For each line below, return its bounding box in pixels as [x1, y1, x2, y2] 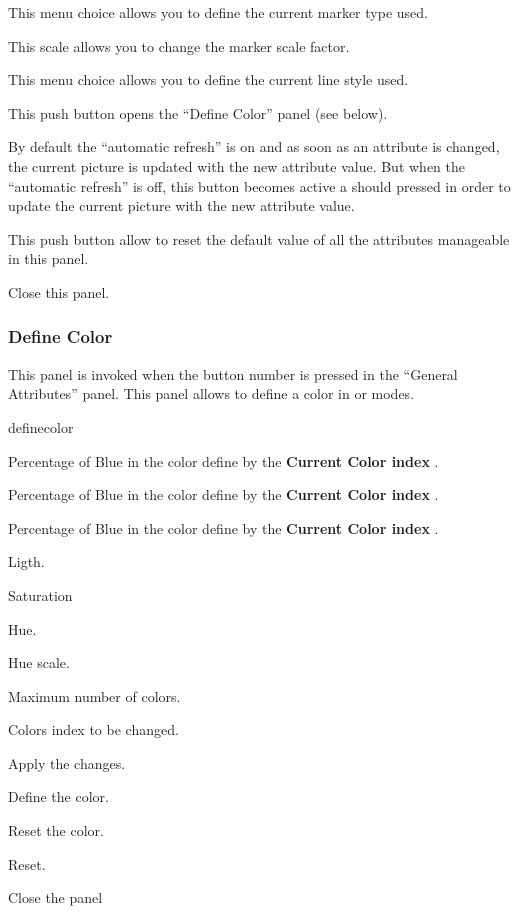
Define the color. [8, 786, 109, 807]
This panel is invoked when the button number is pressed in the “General [8, 363, 458, 384]
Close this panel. [8, 281, 110, 302]
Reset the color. [8, 820, 104, 841]
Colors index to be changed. [8, 719, 179, 740]
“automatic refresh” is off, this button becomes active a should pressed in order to [8, 175, 511, 196]
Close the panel [8, 887, 103, 908]
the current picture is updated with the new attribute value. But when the [8, 155, 466, 176]
